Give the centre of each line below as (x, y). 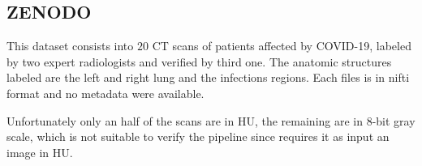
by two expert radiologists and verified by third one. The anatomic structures (199, 61)
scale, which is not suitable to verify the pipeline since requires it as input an (198, 136)
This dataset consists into (70, 46)
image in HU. (40, 152)
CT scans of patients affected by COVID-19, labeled (282, 46)
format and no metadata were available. (105, 93)
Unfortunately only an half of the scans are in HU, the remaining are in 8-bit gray (211, 120)
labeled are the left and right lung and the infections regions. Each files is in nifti (208, 77)
